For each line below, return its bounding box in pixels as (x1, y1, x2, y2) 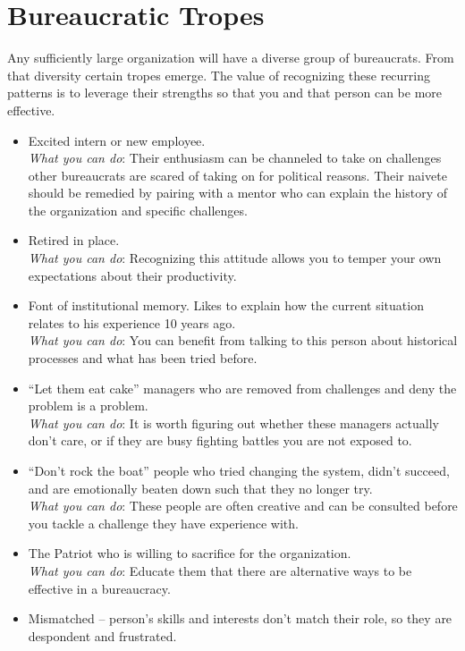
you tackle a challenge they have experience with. (28, 513, 299, 532)
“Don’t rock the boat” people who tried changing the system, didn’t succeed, (28, 461, 450, 479)
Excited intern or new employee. (28, 131, 206, 149)
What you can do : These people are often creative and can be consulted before (28, 496, 458, 515)
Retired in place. (28, 231, 120, 249)
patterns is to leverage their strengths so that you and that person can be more (7, 83, 443, 102)
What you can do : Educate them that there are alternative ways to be (28, 561, 412, 579)
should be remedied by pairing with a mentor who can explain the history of (28, 183, 447, 202)
